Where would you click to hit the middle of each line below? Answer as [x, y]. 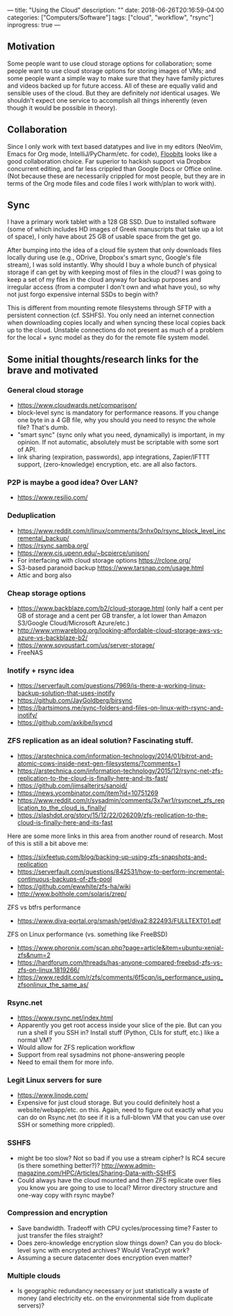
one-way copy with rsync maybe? [66, 1195]
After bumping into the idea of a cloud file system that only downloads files [114, 250]
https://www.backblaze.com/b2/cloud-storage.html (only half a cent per [120, 609]
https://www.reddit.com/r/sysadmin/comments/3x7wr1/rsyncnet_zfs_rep [121, 800]
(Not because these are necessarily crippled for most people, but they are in [116, 176]
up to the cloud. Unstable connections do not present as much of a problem [115, 330]
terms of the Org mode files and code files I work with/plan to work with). [112, 183]
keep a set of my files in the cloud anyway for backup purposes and [104, 280]
